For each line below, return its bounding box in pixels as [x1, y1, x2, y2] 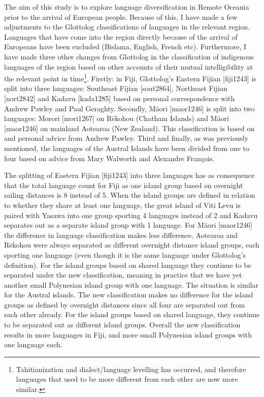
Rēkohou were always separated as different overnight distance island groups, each [4, 239, 259, 250]
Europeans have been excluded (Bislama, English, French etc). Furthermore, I [4, 41, 247, 52]
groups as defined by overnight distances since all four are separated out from [4, 299, 245, 310]
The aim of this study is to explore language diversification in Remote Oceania [4, 2, 249, 12]
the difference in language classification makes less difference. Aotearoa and [4, 229, 238, 240]
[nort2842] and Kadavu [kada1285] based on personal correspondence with [4, 93, 235, 103]
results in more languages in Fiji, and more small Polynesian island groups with [4, 329, 252, 340]
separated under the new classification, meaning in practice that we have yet [4, 269, 242, 280]
